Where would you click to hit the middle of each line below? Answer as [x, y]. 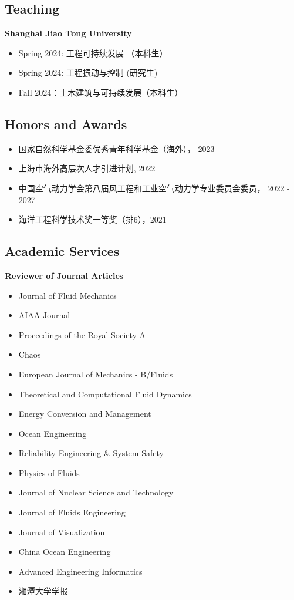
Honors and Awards [66, 124]
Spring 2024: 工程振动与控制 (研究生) [88, 73]
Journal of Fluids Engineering [72, 512]
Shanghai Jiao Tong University [68, 33]
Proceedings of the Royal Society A [82, 334]
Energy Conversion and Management [85, 414]
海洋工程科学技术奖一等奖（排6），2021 [92, 219]
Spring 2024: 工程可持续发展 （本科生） [93, 53]
